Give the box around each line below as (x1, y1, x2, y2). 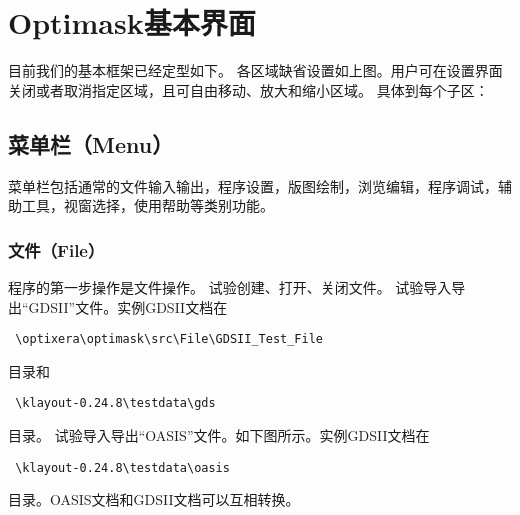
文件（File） (8, 237, 105, 262)
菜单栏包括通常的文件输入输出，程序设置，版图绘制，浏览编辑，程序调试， (8, 175, 498, 196)
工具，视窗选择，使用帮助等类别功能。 (21, 195, 274, 216)
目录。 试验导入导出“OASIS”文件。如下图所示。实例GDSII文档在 (8, 425, 430, 446)
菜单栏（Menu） (8, 128, 174, 159)
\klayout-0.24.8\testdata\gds (15, 396, 216, 411)
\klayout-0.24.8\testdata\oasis (15, 460, 230, 475)
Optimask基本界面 (8, 2, 256, 43)
